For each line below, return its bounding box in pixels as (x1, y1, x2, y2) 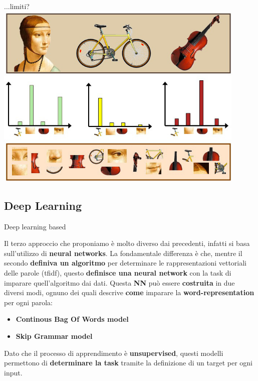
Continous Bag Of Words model (16, 314, 129, 324)
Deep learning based (4, 221, 66, 231)
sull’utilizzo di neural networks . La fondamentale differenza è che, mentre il (4, 247, 242, 258)
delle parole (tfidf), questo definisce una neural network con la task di (4, 267, 231, 278)
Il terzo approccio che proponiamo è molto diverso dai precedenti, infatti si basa (4, 238, 250, 248)
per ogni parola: (4, 297, 53, 307)
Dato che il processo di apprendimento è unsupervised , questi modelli (4, 347, 223, 358)
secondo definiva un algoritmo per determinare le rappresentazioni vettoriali (4, 258, 247, 268)
